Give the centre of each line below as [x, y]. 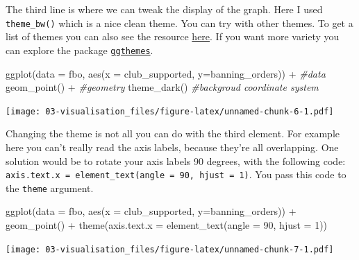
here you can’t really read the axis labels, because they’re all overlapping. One [172, 147]
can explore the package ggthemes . [80, 50]
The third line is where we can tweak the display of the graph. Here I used [164, 9]
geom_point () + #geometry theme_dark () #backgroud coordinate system [162, 87]
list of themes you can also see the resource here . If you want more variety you [173, 36]
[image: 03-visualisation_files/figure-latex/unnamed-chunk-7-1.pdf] [170, 249]
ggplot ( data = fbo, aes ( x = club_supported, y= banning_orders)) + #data [166, 73]
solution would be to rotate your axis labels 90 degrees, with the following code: [176, 161]
